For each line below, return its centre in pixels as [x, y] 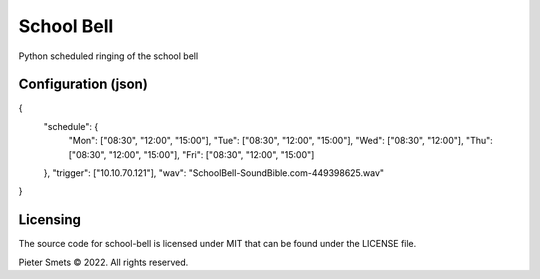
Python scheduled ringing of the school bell [108, 56]
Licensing [50, 220]
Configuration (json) [83, 84]
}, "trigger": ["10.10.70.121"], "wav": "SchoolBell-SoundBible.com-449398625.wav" [214, 173]
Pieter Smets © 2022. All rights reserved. [103, 262]
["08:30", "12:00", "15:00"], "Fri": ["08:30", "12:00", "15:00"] [191, 154]
